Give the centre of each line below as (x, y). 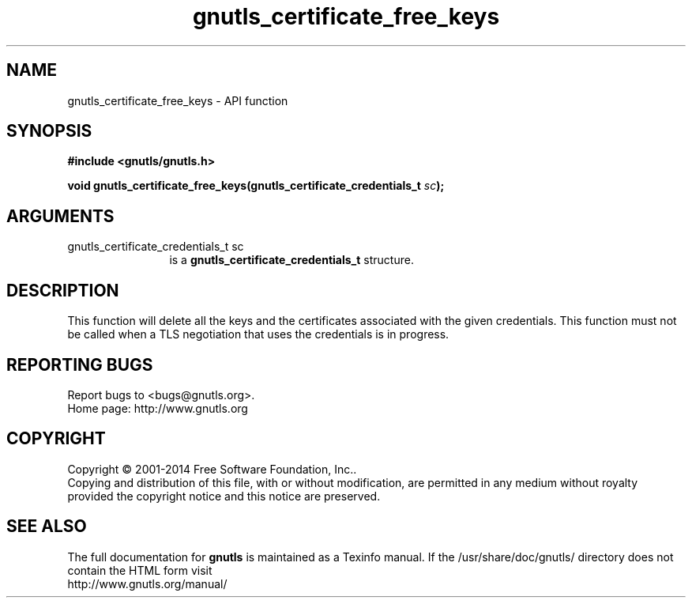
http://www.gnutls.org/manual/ (147, 583)
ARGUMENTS (60, 216)
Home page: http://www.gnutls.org (158, 408)
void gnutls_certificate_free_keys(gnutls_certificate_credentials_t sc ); (256, 186)
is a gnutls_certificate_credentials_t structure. (291, 260)
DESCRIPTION (63, 290)
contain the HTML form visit (140, 570)
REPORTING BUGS (80, 364)
